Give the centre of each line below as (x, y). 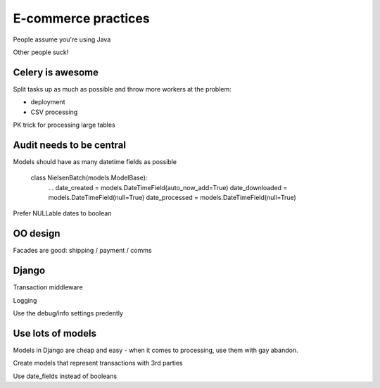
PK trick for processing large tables (64, 125)
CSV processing (54, 112)
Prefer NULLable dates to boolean (62, 213)
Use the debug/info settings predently (68, 313)
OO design (37, 233)
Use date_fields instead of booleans (65, 376)
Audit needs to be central (70, 145)
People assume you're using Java (62, 39)
